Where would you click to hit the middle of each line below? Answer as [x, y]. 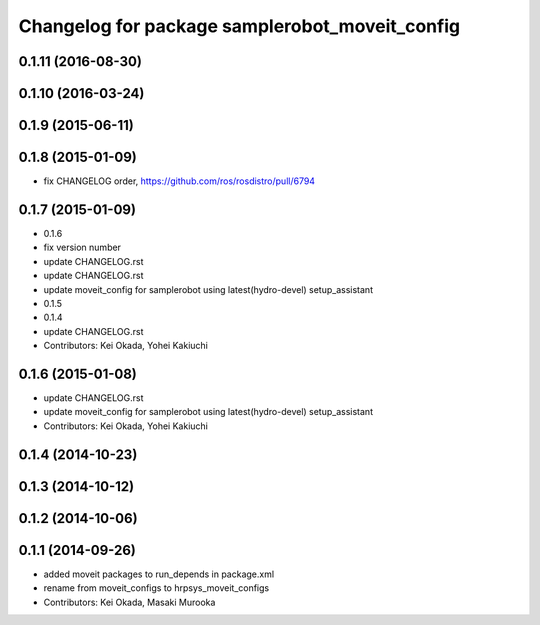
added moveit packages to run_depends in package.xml [159, 574]
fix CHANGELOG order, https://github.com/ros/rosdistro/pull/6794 [179, 181]
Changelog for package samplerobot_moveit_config [239, 26]
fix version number [82, 247]
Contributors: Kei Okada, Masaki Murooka [129, 602]
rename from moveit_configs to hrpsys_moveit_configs [156, 588]
